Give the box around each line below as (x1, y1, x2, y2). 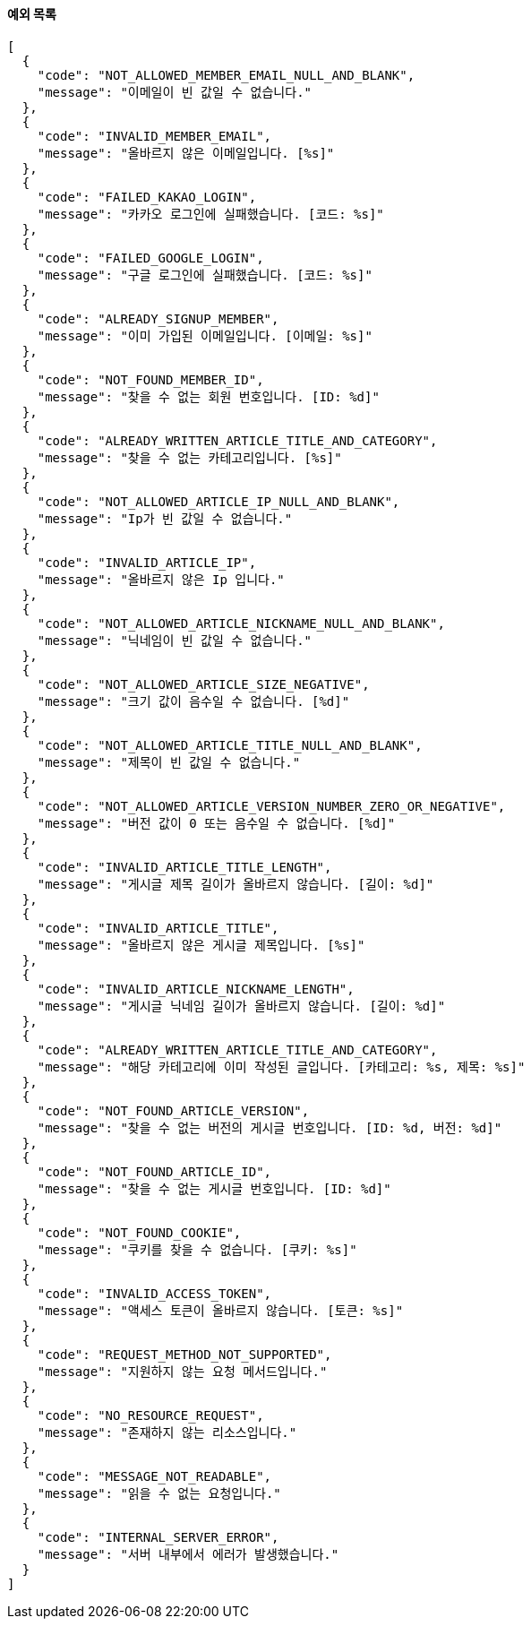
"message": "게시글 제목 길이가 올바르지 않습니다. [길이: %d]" (37, 876, 434, 891)
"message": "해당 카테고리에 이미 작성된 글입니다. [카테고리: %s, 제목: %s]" (37, 1059, 526, 1074)
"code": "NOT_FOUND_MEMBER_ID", (37, 372, 264, 387)
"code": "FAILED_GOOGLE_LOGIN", (37, 250, 264, 265)
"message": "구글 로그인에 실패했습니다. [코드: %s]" (37, 267, 373, 282)
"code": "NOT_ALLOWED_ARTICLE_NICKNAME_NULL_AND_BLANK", (37, 615, 445, 631)
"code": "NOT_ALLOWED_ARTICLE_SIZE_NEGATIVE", (37, 676, 370, 692)
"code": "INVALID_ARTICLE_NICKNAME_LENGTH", (37, 981, 355, 996)
